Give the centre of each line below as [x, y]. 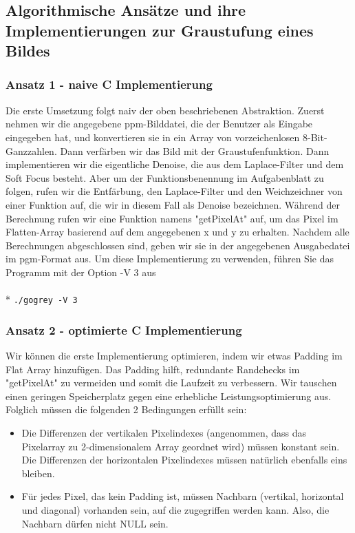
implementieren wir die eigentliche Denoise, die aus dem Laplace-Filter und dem [175, 164]
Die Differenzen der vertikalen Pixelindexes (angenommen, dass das [164, 432]
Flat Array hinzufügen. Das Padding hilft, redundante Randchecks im [153, 369]
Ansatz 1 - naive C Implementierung [109, 84]
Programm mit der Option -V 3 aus [81, 272]
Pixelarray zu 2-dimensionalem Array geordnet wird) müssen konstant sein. [181, 446]
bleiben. [38, 473]
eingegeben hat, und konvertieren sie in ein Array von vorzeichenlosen [153, 137]
